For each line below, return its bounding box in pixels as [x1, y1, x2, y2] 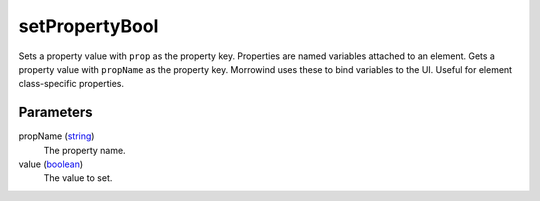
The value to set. [43, 172, 113, 184]
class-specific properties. [18, 78, 125, 90]
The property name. [43, 144, 126, 156]
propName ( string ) [18, 130, 95, 142]
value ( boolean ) [18, 158, 84, 170]
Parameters [18, 104, 93, 121]
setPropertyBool [18, 15, 159, 37]
